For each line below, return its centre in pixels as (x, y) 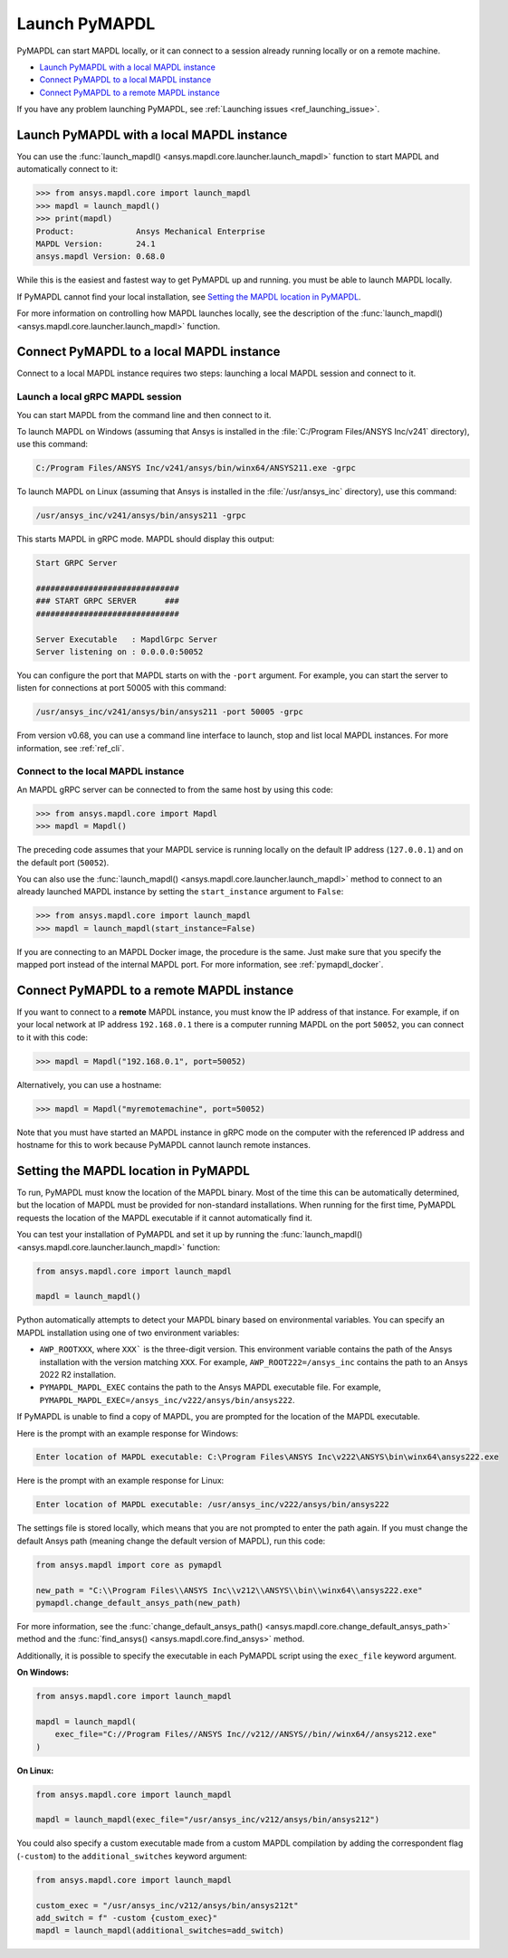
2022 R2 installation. (78, 1374)
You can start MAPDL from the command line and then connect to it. (144, 415)
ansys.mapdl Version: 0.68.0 (101, 257)
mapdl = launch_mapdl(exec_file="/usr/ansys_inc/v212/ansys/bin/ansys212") (208, 1820)
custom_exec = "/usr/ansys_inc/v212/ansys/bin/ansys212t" (167, 1905)
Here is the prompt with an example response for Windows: (128, 1433)
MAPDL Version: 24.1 (96, 244)
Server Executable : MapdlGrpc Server (126, 639)
